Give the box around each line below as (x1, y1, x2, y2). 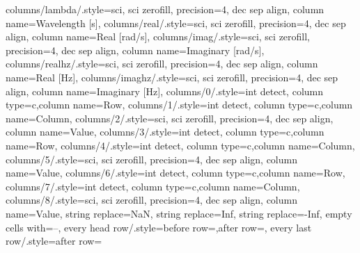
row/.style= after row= (6, 234, 102, 248)
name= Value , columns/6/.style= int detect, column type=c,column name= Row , (6, 165, 345, 180)
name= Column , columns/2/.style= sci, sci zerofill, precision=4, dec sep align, (6, 111, 334, 125)
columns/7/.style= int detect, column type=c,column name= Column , (6, 179, 300, 193)
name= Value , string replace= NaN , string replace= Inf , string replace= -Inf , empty (6, 206, 352, 220)
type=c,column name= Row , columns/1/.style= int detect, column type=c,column (6, 97, 353, 112)
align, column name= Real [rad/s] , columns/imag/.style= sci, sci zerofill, (6, 29, 311, 44)
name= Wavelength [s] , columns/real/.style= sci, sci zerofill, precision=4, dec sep (6, 15, 346, 30)
